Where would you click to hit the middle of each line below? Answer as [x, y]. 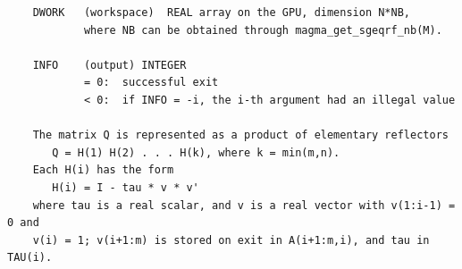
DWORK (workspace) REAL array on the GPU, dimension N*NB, [222, 13]
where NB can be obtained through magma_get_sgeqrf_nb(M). [263, 30]
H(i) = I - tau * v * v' [126, 187]
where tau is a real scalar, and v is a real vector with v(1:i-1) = [244, 205]
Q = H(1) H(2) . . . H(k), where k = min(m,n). [196, 152]
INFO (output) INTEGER [109, 65]
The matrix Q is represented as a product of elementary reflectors [240, 135]
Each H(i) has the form [103, 170]
